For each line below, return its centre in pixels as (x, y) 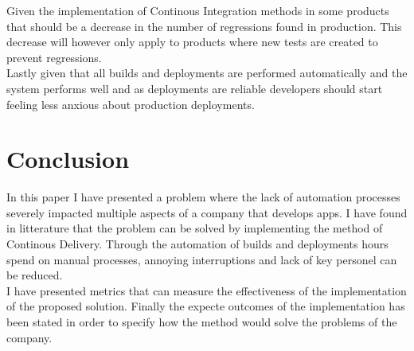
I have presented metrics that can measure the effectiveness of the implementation (207, 290)
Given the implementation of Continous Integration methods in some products (198, 10)
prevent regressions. (54, 57)
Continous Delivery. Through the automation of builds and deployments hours (197, 244)
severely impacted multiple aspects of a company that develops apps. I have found (207, 212)
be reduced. (35, 275)
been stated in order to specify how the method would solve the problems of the (202, 322)
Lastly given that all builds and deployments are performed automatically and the (207, 73)
